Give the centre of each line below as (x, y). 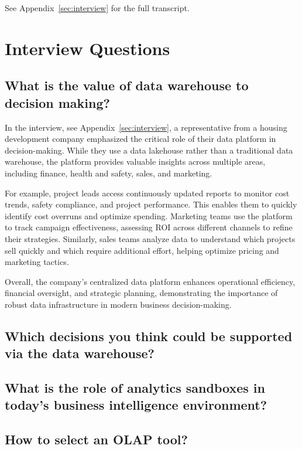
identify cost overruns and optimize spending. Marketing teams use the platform (149, 215)
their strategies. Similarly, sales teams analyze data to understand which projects (150, 238)
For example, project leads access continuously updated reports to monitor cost (147, 193)
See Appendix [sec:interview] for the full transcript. (97, 8)
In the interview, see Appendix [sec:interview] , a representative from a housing (146, 127)
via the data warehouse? (80, 353)
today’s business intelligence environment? (136, 405)
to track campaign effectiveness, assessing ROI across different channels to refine (149, 227)
